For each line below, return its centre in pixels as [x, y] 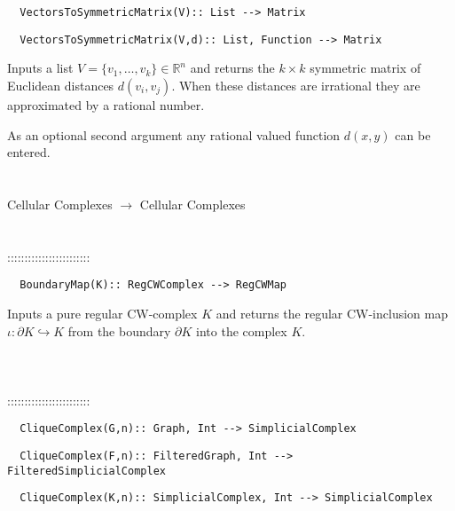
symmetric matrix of [365, 68]
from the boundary [119, 330]
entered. [29, 152]
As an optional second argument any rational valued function [174, 134]
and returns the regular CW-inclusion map [332, 313]
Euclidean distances [61, 85]
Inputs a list [40, 68]
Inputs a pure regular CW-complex [102, 313]
